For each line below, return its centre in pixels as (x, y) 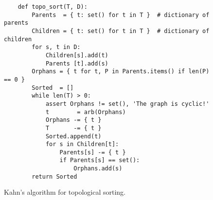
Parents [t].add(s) (77, 63)
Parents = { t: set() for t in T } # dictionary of (121, 15)
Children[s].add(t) (77, 55)
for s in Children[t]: (82, 144)
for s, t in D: (56, 47)
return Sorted (54, 176)
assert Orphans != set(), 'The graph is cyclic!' (127, 104)
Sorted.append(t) (73, 136)
